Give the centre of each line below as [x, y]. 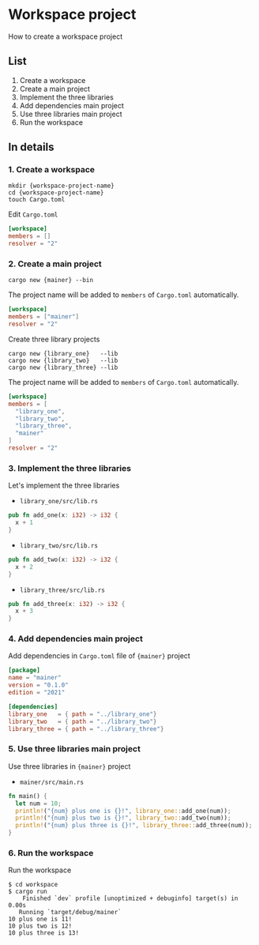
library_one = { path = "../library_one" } [83, 714]
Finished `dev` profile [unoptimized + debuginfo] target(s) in [130, 898]
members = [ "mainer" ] [44, 317]
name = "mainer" [35, 678]
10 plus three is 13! [44, 933]
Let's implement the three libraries [64, 486]
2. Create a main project [55, 264]
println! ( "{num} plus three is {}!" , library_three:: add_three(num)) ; [134, 826]
